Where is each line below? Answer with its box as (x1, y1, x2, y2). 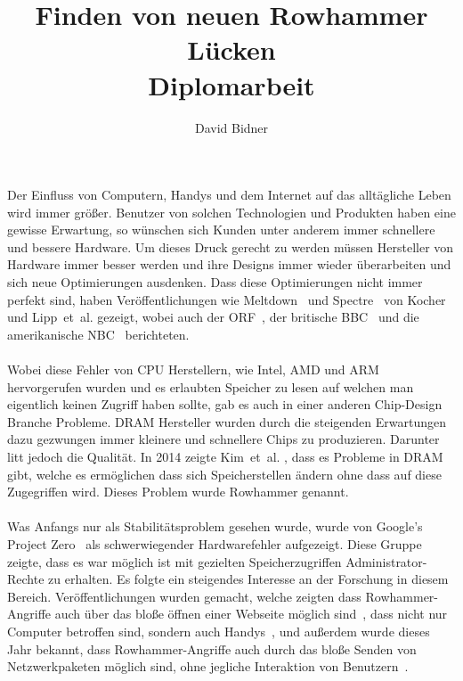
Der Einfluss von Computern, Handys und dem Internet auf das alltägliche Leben (7, 185, 451, 204)
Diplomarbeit (148, 66, 315, 103)
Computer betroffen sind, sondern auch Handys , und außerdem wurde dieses (7, 621, 430, 640)
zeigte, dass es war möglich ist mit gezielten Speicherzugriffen (7, 552, 342, 570)
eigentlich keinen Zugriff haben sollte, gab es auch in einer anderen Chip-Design (7, 395, 443, 414)
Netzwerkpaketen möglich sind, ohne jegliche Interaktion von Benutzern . (7, 657, 409, 676)
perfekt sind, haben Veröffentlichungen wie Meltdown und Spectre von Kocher (7, 290, 446, 308)
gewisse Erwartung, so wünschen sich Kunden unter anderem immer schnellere (7, 220, 435, 239)
